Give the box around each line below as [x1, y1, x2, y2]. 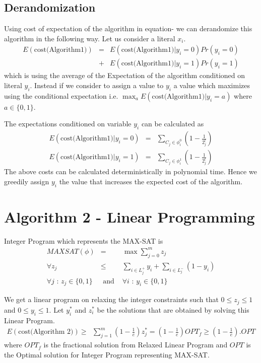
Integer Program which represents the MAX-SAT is [4, 235, 163, 246]
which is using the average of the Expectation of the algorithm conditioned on [4, 70, 245, 81]
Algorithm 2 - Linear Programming [4, 206, 255, 227]
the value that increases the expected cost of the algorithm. [59, 176, 243, 186]
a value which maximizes [173, 80, 250, 91]
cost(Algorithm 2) [18, 328, 74, 336]
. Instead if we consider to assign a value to [30, 80, 164, 91]
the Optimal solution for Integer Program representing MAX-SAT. [4, 349, 210, 359]
